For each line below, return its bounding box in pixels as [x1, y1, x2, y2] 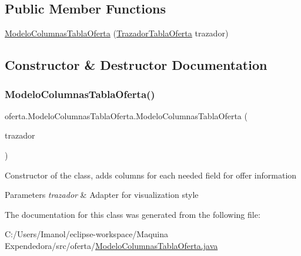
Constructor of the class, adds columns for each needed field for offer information [5, 169, 297, 181]
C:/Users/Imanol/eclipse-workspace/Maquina [5, 228, 169, 240]
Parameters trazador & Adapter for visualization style [5, 188, 199, 201]
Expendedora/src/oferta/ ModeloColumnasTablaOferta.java [5, 239, 218, 251]
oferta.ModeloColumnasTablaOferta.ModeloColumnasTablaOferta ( [5, 109, 248, 122]
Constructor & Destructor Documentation [5, 56, 267, 74]
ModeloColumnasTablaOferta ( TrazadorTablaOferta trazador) [5, 27, 229, 39]
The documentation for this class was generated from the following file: [5, 208, 260, 220]
